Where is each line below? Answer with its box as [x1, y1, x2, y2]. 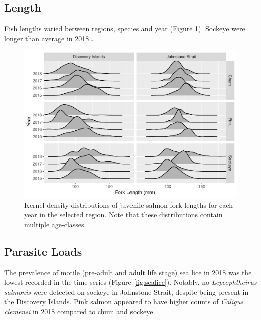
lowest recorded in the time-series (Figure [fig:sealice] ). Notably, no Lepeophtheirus [4, 277, 257, 287]
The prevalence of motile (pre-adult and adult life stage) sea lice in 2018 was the [4, 267, 252, 277]
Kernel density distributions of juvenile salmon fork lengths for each [24, 199, 233, 210]
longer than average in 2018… [4, 33, 94, 43]
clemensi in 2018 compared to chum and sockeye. [4, 306, 155, 316]
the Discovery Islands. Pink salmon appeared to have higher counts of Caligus [4, 296, 243, 307]
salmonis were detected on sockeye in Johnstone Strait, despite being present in [4, 286, 249, 297]
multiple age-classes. [24, 219, 86, 229]
